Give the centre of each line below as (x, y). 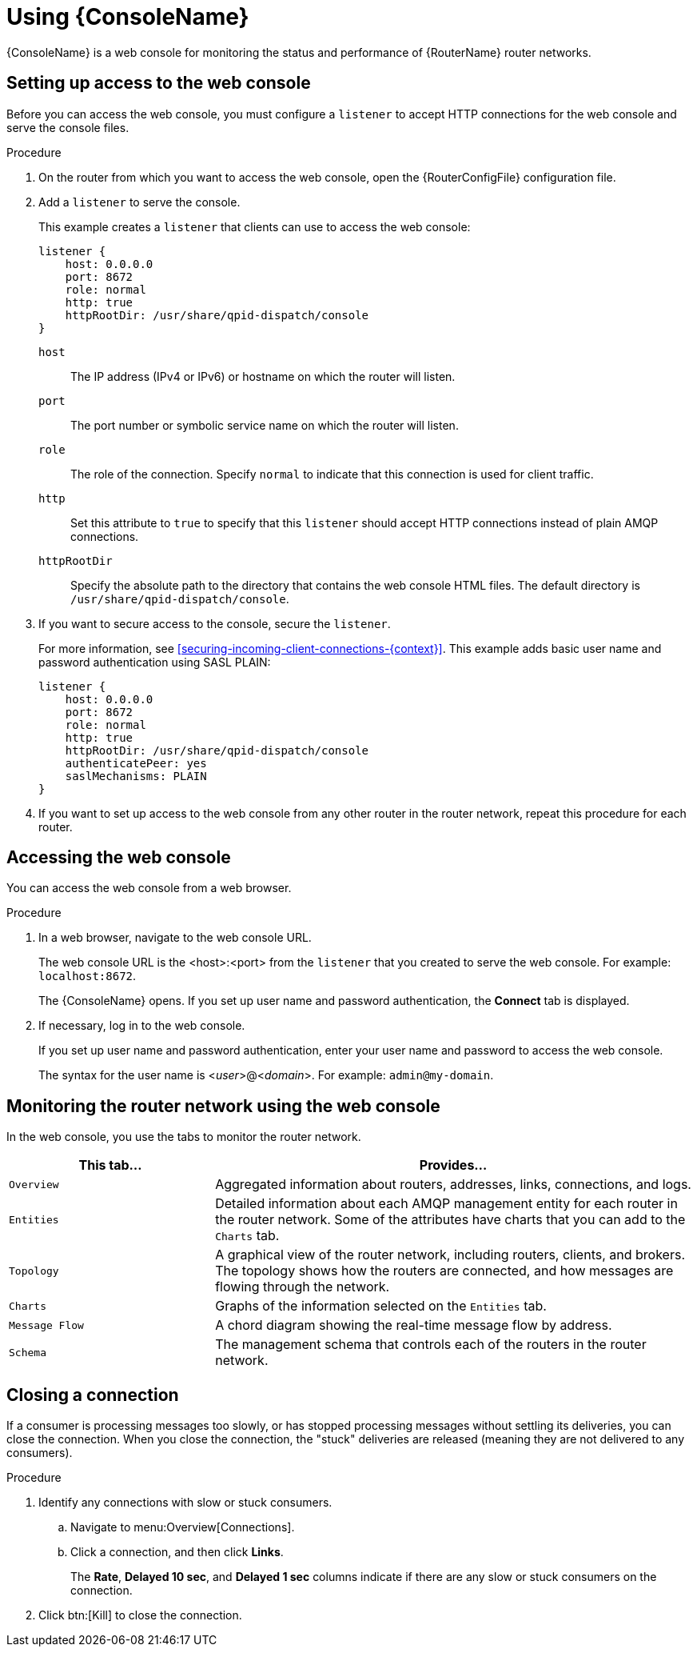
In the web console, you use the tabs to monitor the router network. (184, 1137)
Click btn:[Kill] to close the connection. (140, 1615)
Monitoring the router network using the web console (223, 1106)
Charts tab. (247, 1236)
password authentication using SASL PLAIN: (155, 662)
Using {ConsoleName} (128, 17)
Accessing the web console (119, 858)
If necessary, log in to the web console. (142, 1026)
